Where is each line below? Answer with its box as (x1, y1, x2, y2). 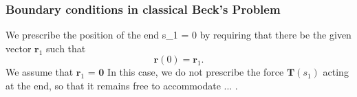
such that (46, 41, 86, 55)
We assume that (6, 65, 74, 79)
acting (323, 65, 349, 79)
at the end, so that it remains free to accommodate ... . (6, 78, 238, 92)
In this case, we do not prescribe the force (107, 65, 284, 79)
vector (6, 41, 32, 55)
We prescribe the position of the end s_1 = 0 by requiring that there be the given (6, 28, 351, 42)
